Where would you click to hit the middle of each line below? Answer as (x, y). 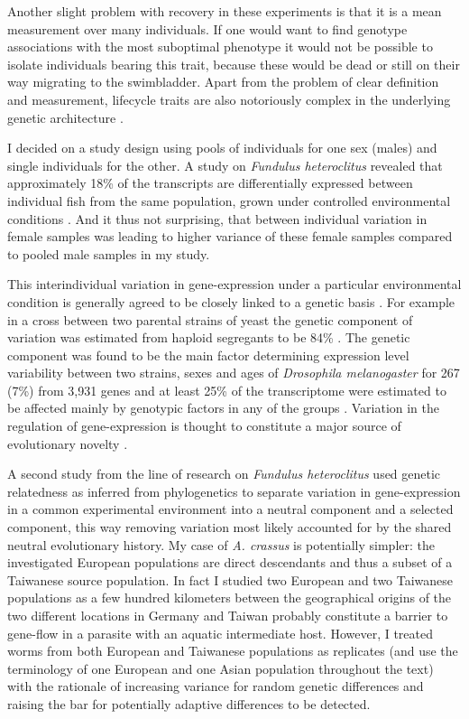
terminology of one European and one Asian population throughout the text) (221, 668)
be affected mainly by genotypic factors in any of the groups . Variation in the (224, 408)
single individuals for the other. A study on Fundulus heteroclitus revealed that (225, 165)
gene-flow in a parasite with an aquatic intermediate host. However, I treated (220, 633)
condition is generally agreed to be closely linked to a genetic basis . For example (231, 301)
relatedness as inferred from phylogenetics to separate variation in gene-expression (234, 491)
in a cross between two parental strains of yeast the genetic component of (210, 319)
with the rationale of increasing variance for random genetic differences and (216, 686)
